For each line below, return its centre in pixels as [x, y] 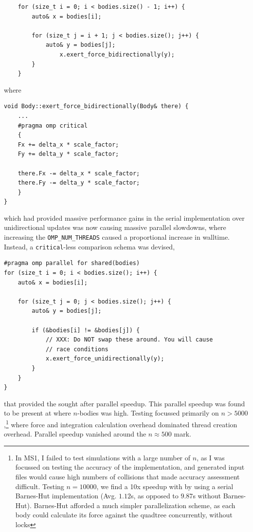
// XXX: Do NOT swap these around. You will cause [129, 340]
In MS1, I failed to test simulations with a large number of [103, 457]
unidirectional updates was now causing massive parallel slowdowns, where [115, 227]
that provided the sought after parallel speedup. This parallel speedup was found [125, 403]
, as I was [211, 457]
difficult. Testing [40, 486]
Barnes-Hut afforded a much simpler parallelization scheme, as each [135, 505]
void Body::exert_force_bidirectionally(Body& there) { [96, 106]
